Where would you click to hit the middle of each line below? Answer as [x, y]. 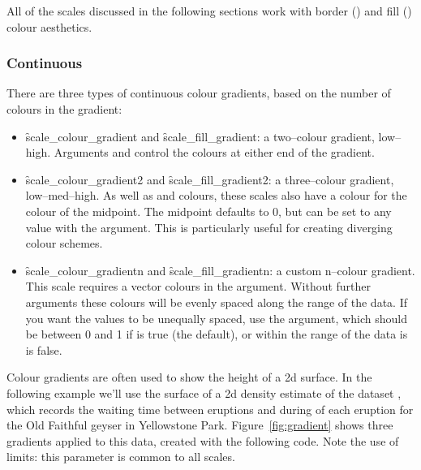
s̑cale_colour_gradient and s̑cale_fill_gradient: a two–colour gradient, [200, 136]
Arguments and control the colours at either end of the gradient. [214, 152]
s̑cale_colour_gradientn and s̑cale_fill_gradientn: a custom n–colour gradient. [220, 270]
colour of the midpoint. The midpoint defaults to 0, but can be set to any [208, 211]
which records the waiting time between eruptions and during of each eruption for [210, 409]
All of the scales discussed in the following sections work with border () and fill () [209, 11]
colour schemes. [64, 243]
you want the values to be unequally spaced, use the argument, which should [216, 318]
